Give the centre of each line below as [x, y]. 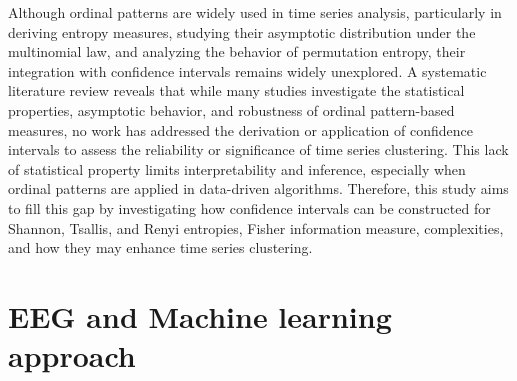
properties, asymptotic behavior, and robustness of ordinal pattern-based [231, 109]
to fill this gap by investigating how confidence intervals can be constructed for [249, 207]
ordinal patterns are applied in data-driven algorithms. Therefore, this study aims [258, 188]
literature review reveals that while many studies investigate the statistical [236, 90]
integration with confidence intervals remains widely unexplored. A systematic [247, 70]
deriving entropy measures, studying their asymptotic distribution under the [242, 31]
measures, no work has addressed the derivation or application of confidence [240, 129]
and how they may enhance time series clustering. [160, 247]
